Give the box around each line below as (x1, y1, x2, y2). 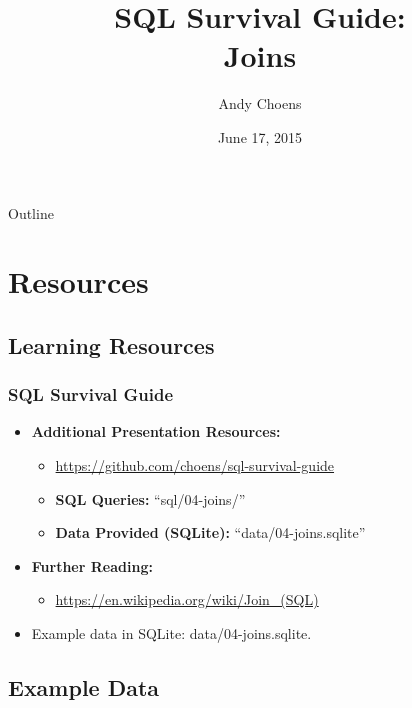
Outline (8, 202, 54, 223)
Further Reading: (31, 555, 153, 576)
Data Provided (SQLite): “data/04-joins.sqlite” (55, 522, 366, 543)
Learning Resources (8, 329, 215, 360)
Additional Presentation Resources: (31, 421, 281, 442)
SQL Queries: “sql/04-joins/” (55, 488, 246, 509)
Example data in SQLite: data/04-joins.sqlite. (31, 623, 312, 644)
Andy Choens (218, 93, 302, 114)
